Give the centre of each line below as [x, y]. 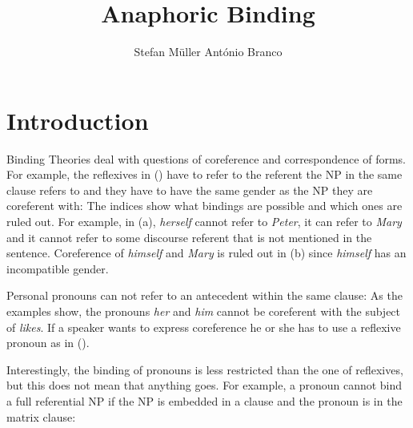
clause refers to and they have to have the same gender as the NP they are [190, 190]
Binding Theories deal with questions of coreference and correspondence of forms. [206, 158]
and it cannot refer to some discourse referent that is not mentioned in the [189, 237]
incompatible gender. [58, 268]
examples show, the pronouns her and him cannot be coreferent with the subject [204, 311]
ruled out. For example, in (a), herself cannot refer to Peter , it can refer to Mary [204, 222]
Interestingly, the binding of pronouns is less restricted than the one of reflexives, [205, 369]
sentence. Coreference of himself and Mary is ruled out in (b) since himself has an [206, 253]
